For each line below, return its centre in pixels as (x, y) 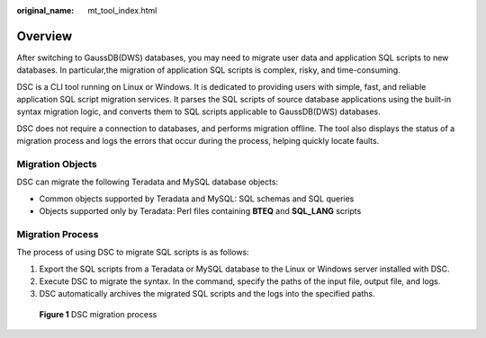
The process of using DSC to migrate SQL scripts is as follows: (133, 253)
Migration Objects (57, 165)
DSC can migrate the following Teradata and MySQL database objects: (148, 182)
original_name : (45, 10)
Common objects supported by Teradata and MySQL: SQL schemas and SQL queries (197, 199)
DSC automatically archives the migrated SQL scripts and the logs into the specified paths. (207, 294)
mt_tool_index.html (122, 10)
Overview (45, 36)
